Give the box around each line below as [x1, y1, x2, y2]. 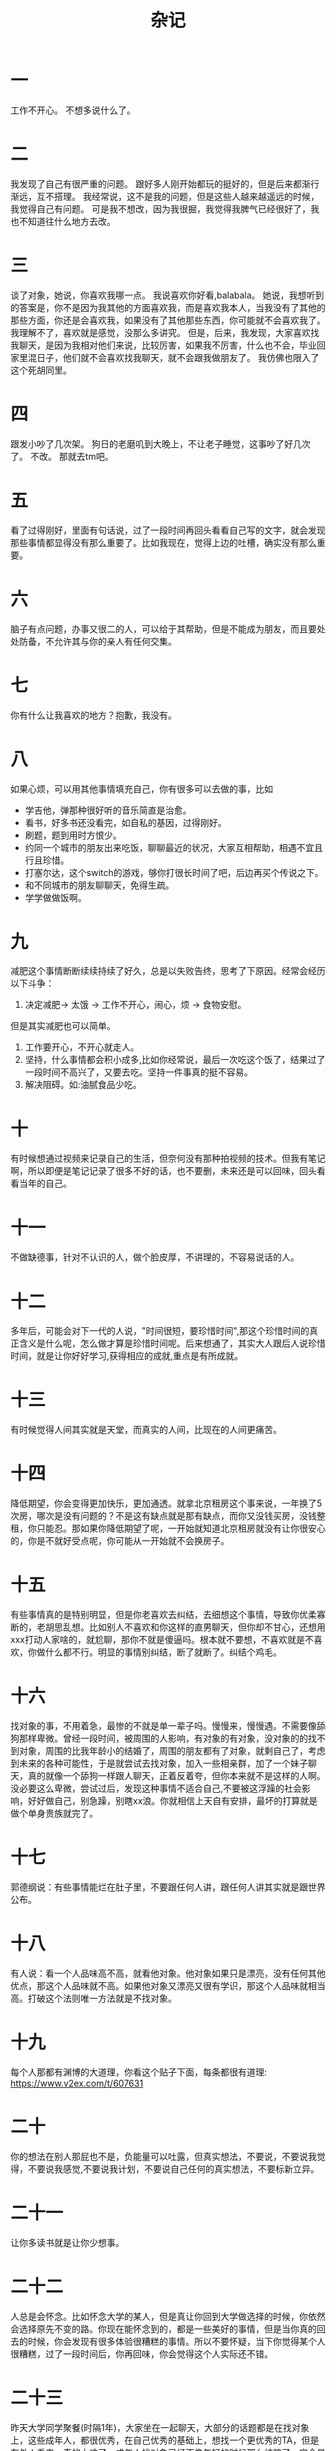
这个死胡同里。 [10, 364, 72, 376]
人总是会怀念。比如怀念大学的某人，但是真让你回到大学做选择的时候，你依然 [10, 2310, 326, 2322]
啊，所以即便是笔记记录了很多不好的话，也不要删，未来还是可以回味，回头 [10, 1165, 317, 1177]
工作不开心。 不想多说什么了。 [10, 104, 136, 116]
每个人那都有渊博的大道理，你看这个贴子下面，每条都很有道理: [10, 2066, 268, 2078]
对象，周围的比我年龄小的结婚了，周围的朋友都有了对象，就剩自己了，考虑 [18, 1745, 326, 1756]
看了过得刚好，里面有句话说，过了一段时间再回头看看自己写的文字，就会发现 [10, 524, 326, 536]
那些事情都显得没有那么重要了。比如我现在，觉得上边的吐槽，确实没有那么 [10, 536, 317, 548]
